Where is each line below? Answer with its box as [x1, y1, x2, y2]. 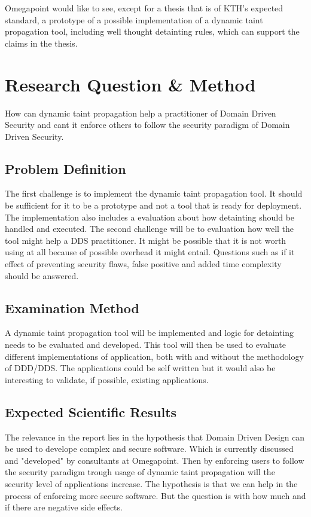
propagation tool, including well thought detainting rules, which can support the [5, 25, 300, 38]
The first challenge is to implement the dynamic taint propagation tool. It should [5, 187, 303, 200]
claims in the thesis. [5, 36, 78, 49]
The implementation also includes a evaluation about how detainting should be [5, 210, 295, 223]
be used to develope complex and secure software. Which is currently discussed [5, 442, 294, 455]
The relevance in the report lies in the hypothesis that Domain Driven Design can [5, 430, 305, 443]
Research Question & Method [5, 72, 256, 96]
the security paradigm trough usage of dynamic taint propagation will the [5, 466, 275, 478]
